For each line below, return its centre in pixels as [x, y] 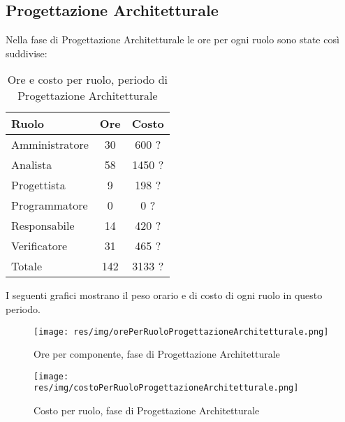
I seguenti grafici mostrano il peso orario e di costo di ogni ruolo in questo [164, 295]
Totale [27, 266]
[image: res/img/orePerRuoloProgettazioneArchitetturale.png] [181, 332]
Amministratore [50, 145]
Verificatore [39, 246]
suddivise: [27, 53]
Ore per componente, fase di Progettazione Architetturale [157, 354]
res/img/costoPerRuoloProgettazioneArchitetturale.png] [166, 388]
